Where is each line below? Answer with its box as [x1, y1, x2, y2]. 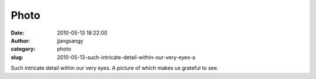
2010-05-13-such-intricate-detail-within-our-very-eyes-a [57, 53, 195, 61]
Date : [11, 29, 25, 36]
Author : [11, 37, 30, 44]
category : [11, 46, 36, 53]
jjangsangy [57, 37, 84, 44]
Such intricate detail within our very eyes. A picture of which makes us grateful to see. [11, 64, 219, 71]
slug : [11, 53, 23, 61]
